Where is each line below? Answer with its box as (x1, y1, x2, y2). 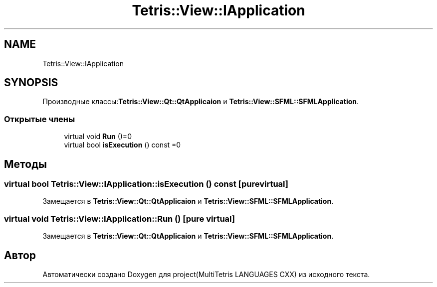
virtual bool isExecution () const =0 (64, 141, 181, 149)
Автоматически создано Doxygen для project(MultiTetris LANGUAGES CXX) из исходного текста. (42, 270, 370, 279)
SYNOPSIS (4, 76, 58, 89)
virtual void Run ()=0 (64, 132, 132, 141)
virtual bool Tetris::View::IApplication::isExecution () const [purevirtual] (4, 179, 288, 189)
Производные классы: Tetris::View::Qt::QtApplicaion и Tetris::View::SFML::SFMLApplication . (42, 97, 359, 106)
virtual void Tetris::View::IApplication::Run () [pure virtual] (4, 213, 235, 224)
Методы (4, 157, 47, 170)
